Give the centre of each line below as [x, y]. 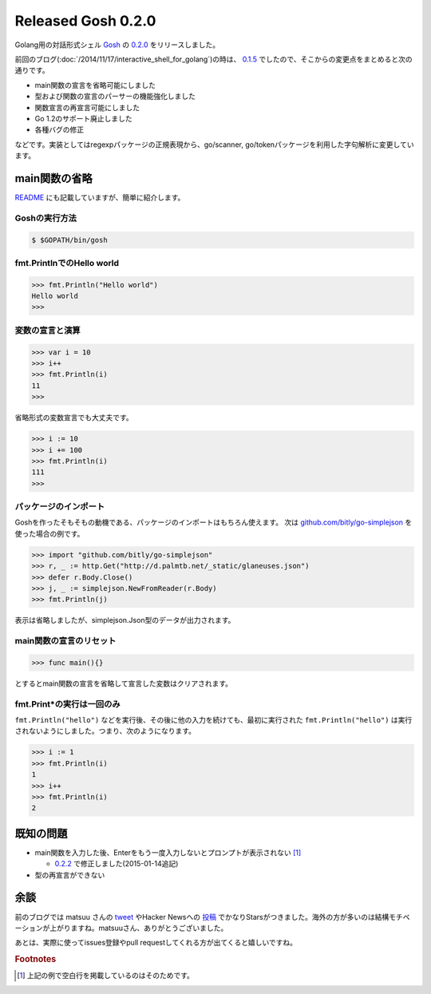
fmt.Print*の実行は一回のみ [67, 704]
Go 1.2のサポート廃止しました [84, 118]
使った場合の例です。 [49, 533]
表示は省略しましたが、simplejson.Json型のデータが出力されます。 [125, 620]
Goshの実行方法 [46, 218]
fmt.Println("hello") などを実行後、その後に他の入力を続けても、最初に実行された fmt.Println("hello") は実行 [214, 720]
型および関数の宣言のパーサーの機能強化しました [115, 97]
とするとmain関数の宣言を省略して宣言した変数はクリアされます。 [124, 683]
